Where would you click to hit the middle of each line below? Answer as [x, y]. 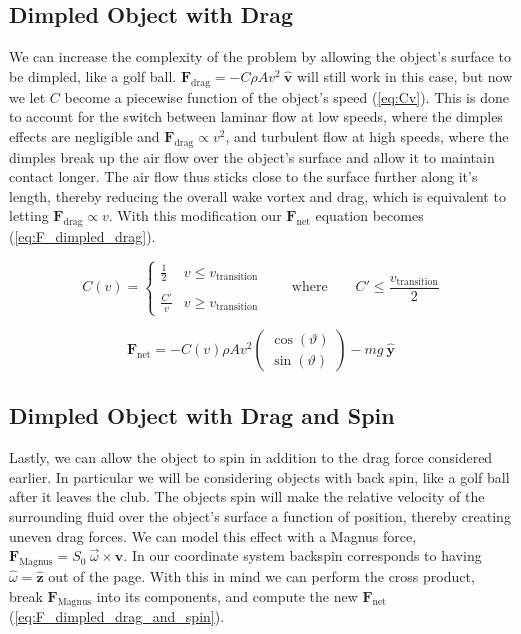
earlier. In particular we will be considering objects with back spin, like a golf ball [259, 476]
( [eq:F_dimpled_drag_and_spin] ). [117, 616]
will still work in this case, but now [404, 75]
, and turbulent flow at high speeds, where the [367, 135]
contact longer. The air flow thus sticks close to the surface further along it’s [243, 176]
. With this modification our [195, 215]
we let [27, 96]
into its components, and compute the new [227, 595]
